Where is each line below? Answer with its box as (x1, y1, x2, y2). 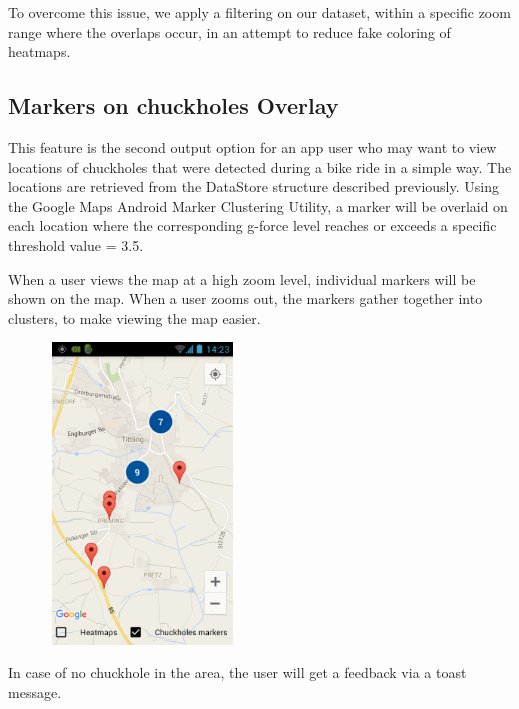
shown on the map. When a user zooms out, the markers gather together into (8, 288, 483, 309)
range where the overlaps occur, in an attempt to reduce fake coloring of (8, 21, 451, 42)
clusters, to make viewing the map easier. (8, 307, 261, 328)
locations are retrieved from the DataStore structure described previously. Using (8, 176, 499, 197)
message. (8, 681, 62, 702)
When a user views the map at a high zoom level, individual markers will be (8, 268, 476, 289)
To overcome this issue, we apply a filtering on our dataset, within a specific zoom (8, 2, 511, 22)
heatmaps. (8, 41, 71, 62)
